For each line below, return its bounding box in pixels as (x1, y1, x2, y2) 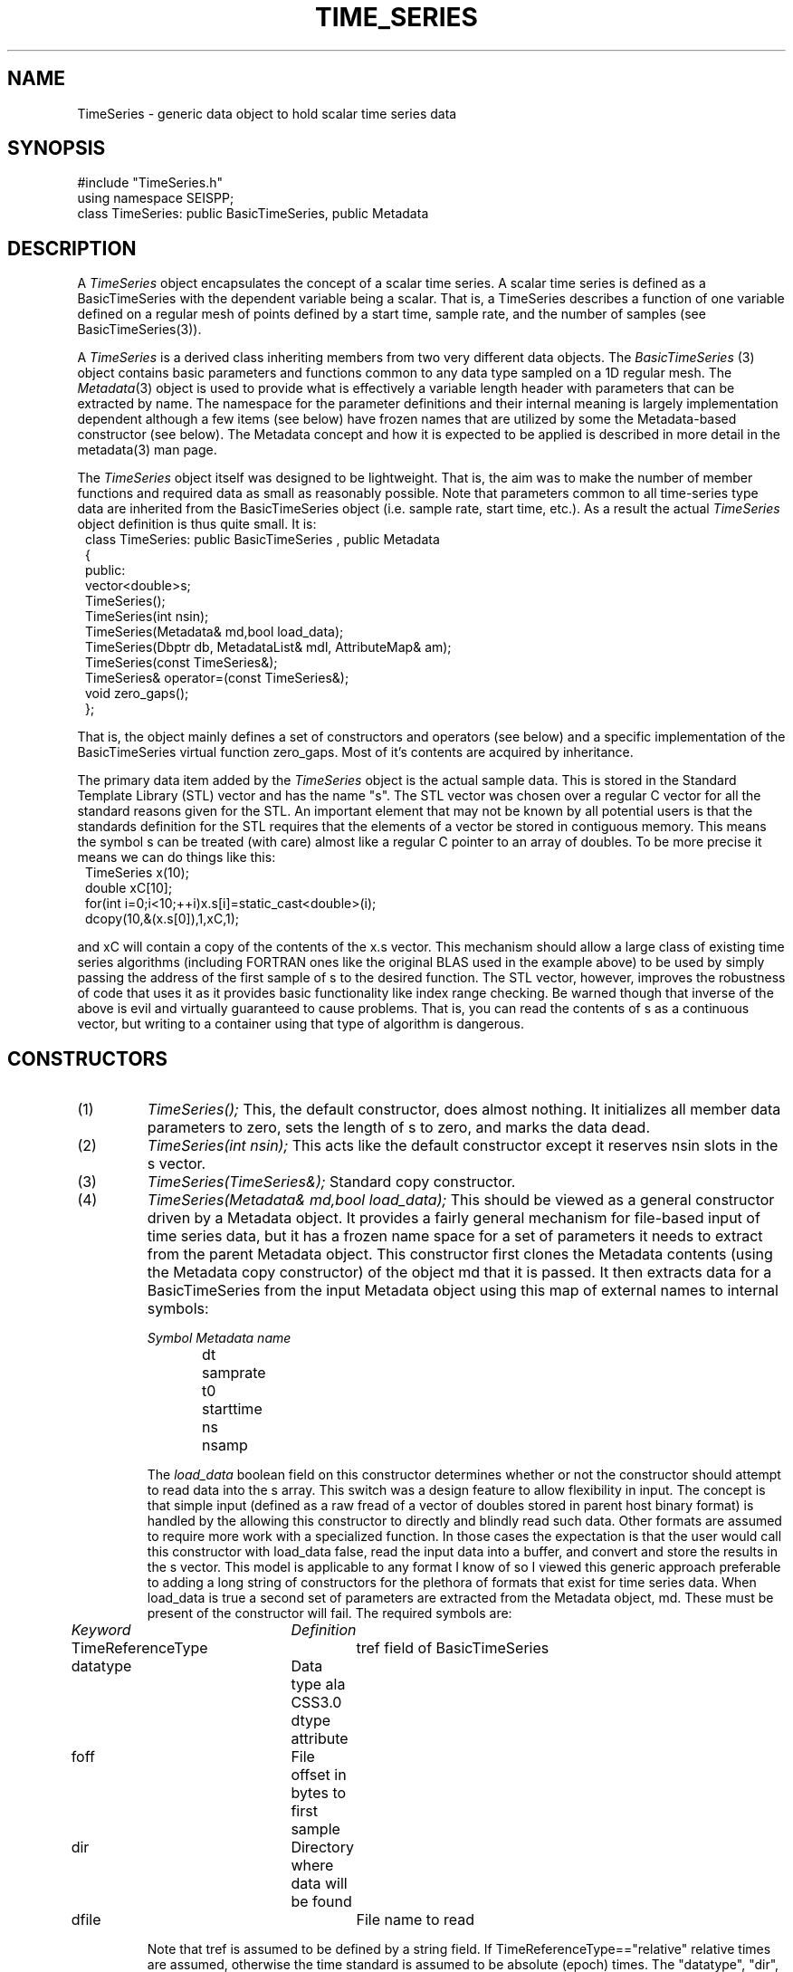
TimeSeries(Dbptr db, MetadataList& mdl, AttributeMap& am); (85, 639, 452, 656)
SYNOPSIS (7, 137, 106, 160)
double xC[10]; (85, 880, 173, 896)
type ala (291, 1675, 346, 1694)
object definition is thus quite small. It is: (77, 516, 317, 532)
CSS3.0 (291, 1693, 342, 1712)
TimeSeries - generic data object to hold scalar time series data (77, 105, 457, 121)
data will (291, 1874, 348, 1893)
